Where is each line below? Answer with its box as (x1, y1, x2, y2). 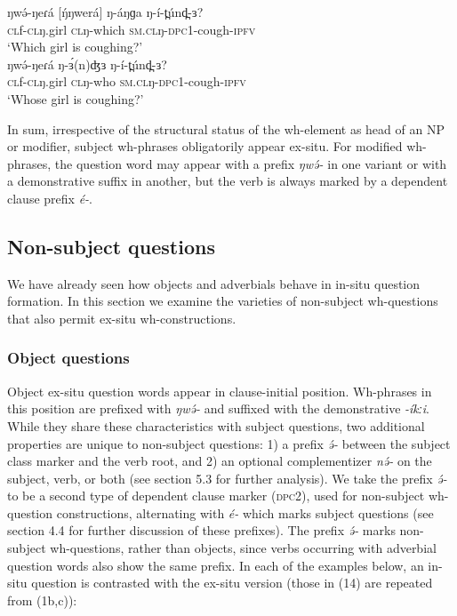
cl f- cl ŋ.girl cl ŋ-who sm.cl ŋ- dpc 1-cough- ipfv (7, 72, 246, 91)
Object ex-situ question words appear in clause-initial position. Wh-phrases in (7, 381, 432, 400)
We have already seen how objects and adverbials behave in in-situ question (7, 274, 421, 292)
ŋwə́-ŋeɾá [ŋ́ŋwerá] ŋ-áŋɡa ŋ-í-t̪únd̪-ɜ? (7, 3, 204, 20)
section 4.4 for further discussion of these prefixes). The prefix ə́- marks (7, 521, 396, 540)
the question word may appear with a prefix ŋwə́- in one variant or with (54, 154, 447, 172)
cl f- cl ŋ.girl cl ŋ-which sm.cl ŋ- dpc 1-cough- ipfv (7, 20, 256, 38)
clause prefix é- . (7, 188, 92, 207)
